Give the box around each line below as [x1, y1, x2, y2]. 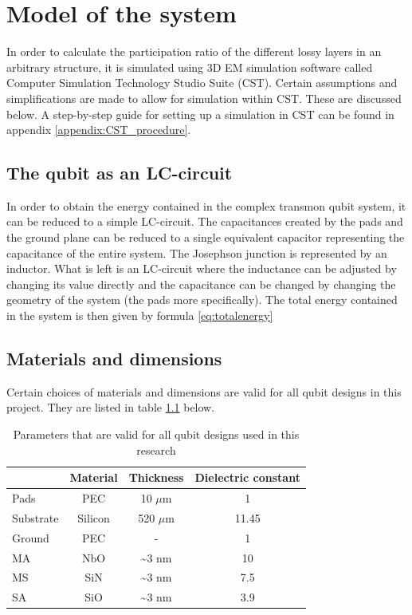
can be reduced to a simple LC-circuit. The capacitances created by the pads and [6, 213, 403, 230]
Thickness [128, 469, 184, 486]
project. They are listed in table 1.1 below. [6, 399, 215, 416]
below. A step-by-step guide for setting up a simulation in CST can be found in [6, 105, 394, 122]
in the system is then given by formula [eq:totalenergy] [6, 307, 273, 324]
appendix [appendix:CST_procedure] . [6, 121, 191, 138]
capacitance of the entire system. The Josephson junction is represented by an [6, 244, 387, 261]
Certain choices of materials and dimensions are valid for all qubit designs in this [6, 383, 402, 400]
